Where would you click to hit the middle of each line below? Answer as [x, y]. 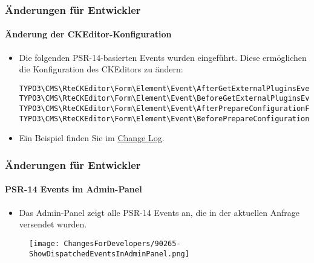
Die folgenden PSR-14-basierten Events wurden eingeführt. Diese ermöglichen [163, 57]
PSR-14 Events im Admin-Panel [74, 189]
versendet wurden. [53, 224]
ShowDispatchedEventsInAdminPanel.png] [109, 254]
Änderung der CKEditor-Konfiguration [88, 34]
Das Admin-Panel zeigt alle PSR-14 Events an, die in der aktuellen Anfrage [159, 212]
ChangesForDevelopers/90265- [122, 243]
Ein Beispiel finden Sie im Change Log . [92, 138]
